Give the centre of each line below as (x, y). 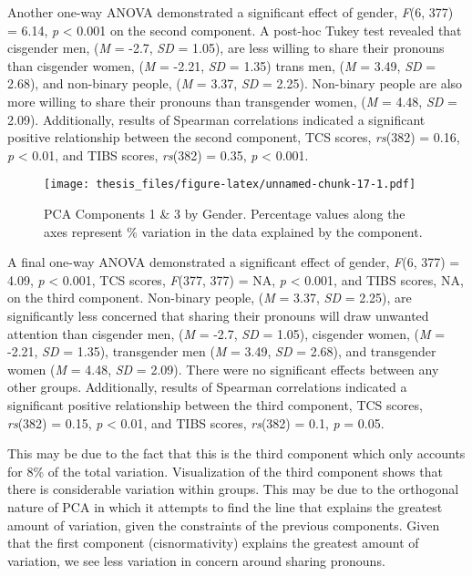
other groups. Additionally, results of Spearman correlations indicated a (207, 387)
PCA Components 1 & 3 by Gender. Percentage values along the (225, 213)
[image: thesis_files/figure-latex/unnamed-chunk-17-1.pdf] (230, 185)
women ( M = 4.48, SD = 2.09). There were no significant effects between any (223, 369)
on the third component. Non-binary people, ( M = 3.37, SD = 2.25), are (210, 298)
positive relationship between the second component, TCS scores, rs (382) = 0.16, (234, 137)
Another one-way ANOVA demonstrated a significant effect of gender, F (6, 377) (231, 12)
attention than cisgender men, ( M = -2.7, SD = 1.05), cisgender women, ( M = (226, 333)
